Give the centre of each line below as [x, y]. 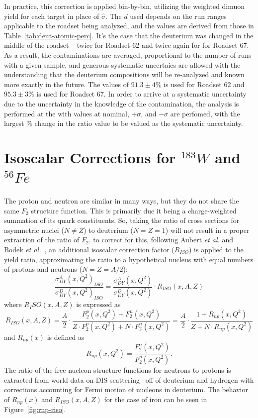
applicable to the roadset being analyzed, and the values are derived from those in [129, 26]
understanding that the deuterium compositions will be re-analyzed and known [124, 74]
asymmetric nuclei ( [34, 230]
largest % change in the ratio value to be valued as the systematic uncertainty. [124, 123]
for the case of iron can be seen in [156, 399]
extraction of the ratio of [42, 240]
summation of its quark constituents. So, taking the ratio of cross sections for [122, 220]
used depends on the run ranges [178, 16]
